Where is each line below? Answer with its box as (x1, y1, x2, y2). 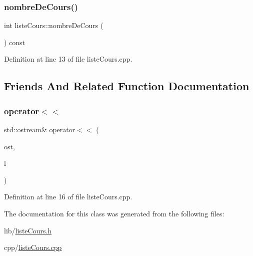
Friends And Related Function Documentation (4, 78, 249, 94)
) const (4, 37, 25, 47)
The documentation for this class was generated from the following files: (4, 208, 224, 218)
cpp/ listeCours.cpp (4, 242, 62, 252)
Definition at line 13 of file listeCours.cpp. (4, 54, 132, 64)
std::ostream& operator (4, 124, 75, 134)
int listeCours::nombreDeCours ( (4, 20, 103, 31)
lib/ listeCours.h (4, 225, 52, 235)
